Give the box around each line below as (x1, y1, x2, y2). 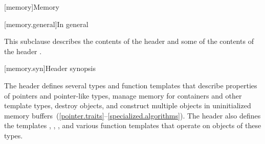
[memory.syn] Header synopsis (4, 63, 96, 74)
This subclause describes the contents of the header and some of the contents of (4, 36, 254, 46)
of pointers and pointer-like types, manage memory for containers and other (4, 90, 242, 101)
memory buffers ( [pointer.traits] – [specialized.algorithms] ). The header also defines (4, 110, 261, 121)
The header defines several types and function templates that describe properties (4, 80, 257, 90)
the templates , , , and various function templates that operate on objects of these (4, 120, 261, 131)
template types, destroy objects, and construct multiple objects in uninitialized (4, 100, 251, 111)
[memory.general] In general (4, 18, 89, 29)
